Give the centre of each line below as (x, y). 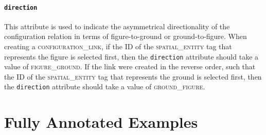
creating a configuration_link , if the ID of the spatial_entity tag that (118, 46)
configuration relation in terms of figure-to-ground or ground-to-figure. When (126, 36)
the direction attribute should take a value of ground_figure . (105, 86)
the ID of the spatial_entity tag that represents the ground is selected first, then (133, 76)
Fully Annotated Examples (101, 122)
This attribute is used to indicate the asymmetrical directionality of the (117, 26)
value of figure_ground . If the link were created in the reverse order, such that (130, 66)
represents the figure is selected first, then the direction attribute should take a (131, 56)
